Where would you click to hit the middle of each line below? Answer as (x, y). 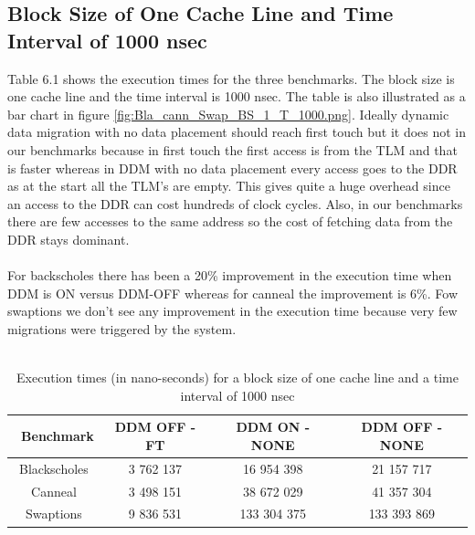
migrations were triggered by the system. (122, 328)
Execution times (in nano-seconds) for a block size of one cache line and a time (237, 378)
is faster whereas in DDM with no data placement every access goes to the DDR (232, 168)
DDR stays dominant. (69, 239)
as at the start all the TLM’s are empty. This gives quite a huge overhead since (229, 186)
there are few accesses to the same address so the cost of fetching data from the (230, 221)
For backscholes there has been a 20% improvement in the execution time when (230, 275)
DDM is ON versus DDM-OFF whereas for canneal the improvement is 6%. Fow (233, 293)
